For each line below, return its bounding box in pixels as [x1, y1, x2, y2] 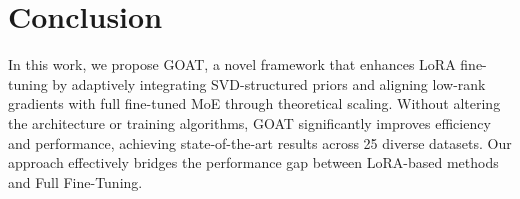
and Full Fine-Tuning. [8, 171, 143, 192]
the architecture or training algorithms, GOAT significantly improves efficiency [8, 112, 491, 133]
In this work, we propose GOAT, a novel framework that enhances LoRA [8, 54, 456, 75]
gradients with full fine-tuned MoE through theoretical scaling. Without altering [8, 93, 501, 114]
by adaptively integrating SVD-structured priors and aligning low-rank [52, 73, 486, 94]
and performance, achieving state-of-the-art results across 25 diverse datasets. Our [8, 132, 512, 153]
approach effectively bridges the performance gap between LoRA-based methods [8, 152, 499, 173]
